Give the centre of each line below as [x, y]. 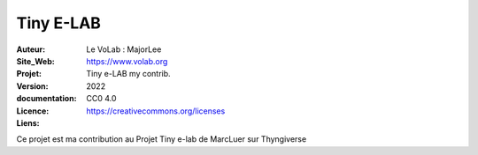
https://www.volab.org [127, 61]
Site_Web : [35, 61]
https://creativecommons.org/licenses [156, 111]
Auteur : [31, 49]
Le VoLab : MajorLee [124, 49]
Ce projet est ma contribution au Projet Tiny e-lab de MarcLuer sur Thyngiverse [162, 139]
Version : [32, 86]
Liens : [28, 122]
